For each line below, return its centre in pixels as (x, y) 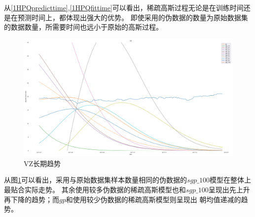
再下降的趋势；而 (32, 199)
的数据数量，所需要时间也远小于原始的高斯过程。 (83, 27)
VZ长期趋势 (42, 163)
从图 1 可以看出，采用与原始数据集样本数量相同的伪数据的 (95, 180)
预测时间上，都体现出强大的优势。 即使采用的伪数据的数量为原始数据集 (133, 17)
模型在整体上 (230, 180)
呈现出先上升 (229, 190)
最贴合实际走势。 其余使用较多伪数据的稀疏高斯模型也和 (95, 190)
